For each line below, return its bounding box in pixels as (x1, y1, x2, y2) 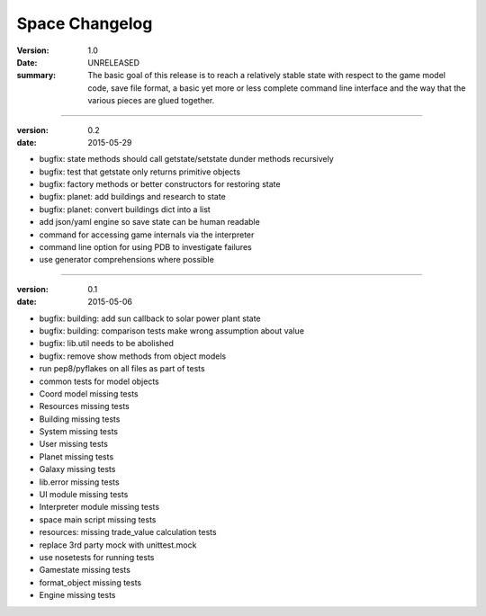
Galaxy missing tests (39, 464, 116, 475)
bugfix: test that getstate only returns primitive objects (39, 166, 241, 177)
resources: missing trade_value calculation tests (39, 527, 217, 538)
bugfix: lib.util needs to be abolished (39, 338, 175, 349)
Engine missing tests (39, 590, 116, 601)
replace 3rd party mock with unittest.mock (39, 540, 197, 550)
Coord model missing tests (39, 388, 139, 399)
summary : (16, 70, 57, 81)
